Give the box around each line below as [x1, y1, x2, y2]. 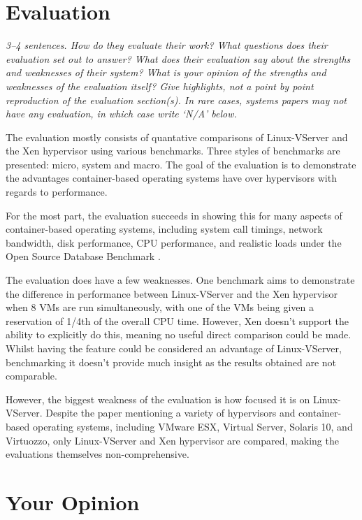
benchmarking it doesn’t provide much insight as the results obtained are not [6, 354, 337, 369]
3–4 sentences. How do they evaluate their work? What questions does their [6, 38, 328, 52]
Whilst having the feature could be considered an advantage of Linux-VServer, [6, 341, 342, 355]
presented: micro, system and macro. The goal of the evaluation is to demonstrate [6, 157, 356, 171]
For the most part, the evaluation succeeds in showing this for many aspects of [6, 208, 342, 222]
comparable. [6, 368, 57, 383]
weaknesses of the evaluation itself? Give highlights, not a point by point [6, 78, 314, 93]
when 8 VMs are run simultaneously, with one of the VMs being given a [6, 300, 314, 315]
